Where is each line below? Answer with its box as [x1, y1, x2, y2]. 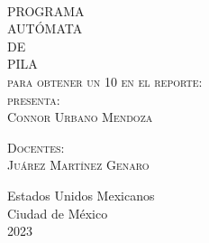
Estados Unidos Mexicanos [7, 185, 155, 204]
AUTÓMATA [7, 19, 83, 38]
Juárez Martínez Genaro [7, 155, 150, 174]
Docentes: [7, 137, 65, 156]
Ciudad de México [7, 203, 108, 222]
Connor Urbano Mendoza [7, 107, 153, 126]
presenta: [7, 89, 60, 108]
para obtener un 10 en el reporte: [7, 71, 203, 90]
